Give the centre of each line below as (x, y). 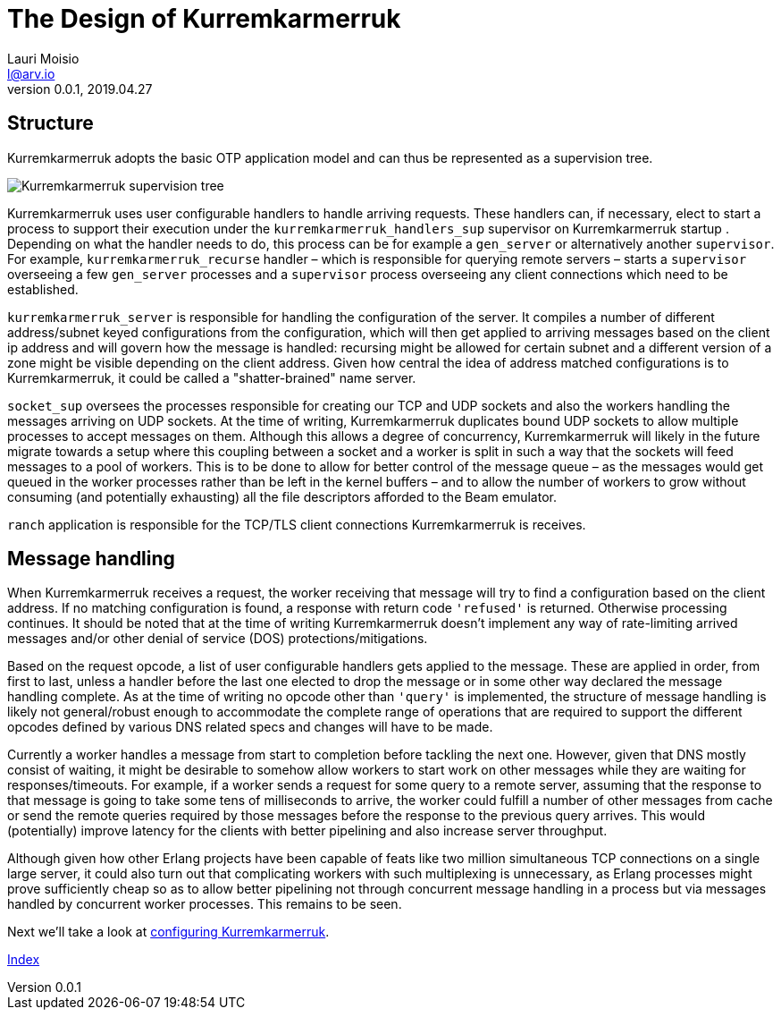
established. (43, 289)
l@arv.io (31, 73)
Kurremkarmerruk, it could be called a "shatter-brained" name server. (212, 377)
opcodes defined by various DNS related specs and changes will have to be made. (250, 727)
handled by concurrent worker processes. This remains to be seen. (205, 904)
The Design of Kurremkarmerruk (204, 19)
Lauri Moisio (43, 58)
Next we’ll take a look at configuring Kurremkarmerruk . (168, 932)
